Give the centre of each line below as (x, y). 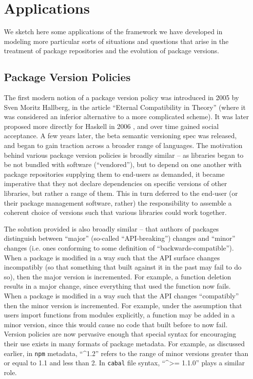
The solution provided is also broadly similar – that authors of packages (111, 228)
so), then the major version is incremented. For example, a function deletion (118, 276)
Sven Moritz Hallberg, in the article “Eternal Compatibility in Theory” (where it (125, 107)
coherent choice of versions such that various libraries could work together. (115, 212)
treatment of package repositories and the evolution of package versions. (112, 51)
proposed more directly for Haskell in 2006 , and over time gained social (111, 126)
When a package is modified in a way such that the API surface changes (112, 257)
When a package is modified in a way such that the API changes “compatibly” (121, 295)
